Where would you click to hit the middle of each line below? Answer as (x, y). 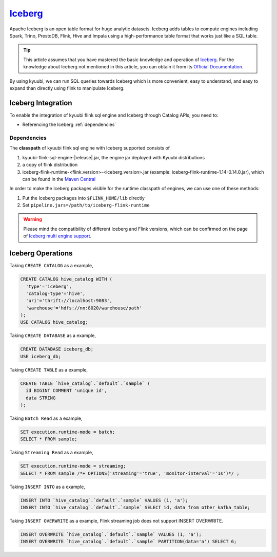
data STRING (41, 398)
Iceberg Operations (41, 254)
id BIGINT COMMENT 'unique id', (66, 391)
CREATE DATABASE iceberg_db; (57, 349)
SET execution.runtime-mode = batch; (68, 432)
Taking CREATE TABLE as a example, (49, 369)
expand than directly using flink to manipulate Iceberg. (67, 88)
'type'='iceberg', (49, 286)
